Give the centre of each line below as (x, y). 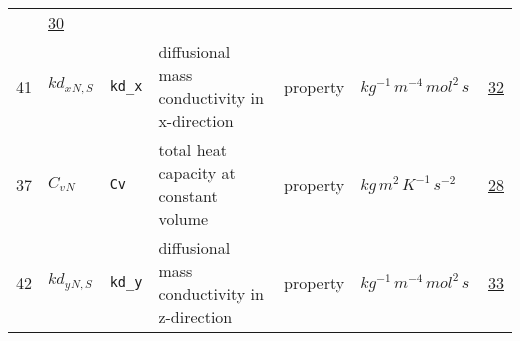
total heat (192, 149)
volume (183, 218)
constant (188, 195)
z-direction (195, 316)
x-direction (196, 120)
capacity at (197, 172)
